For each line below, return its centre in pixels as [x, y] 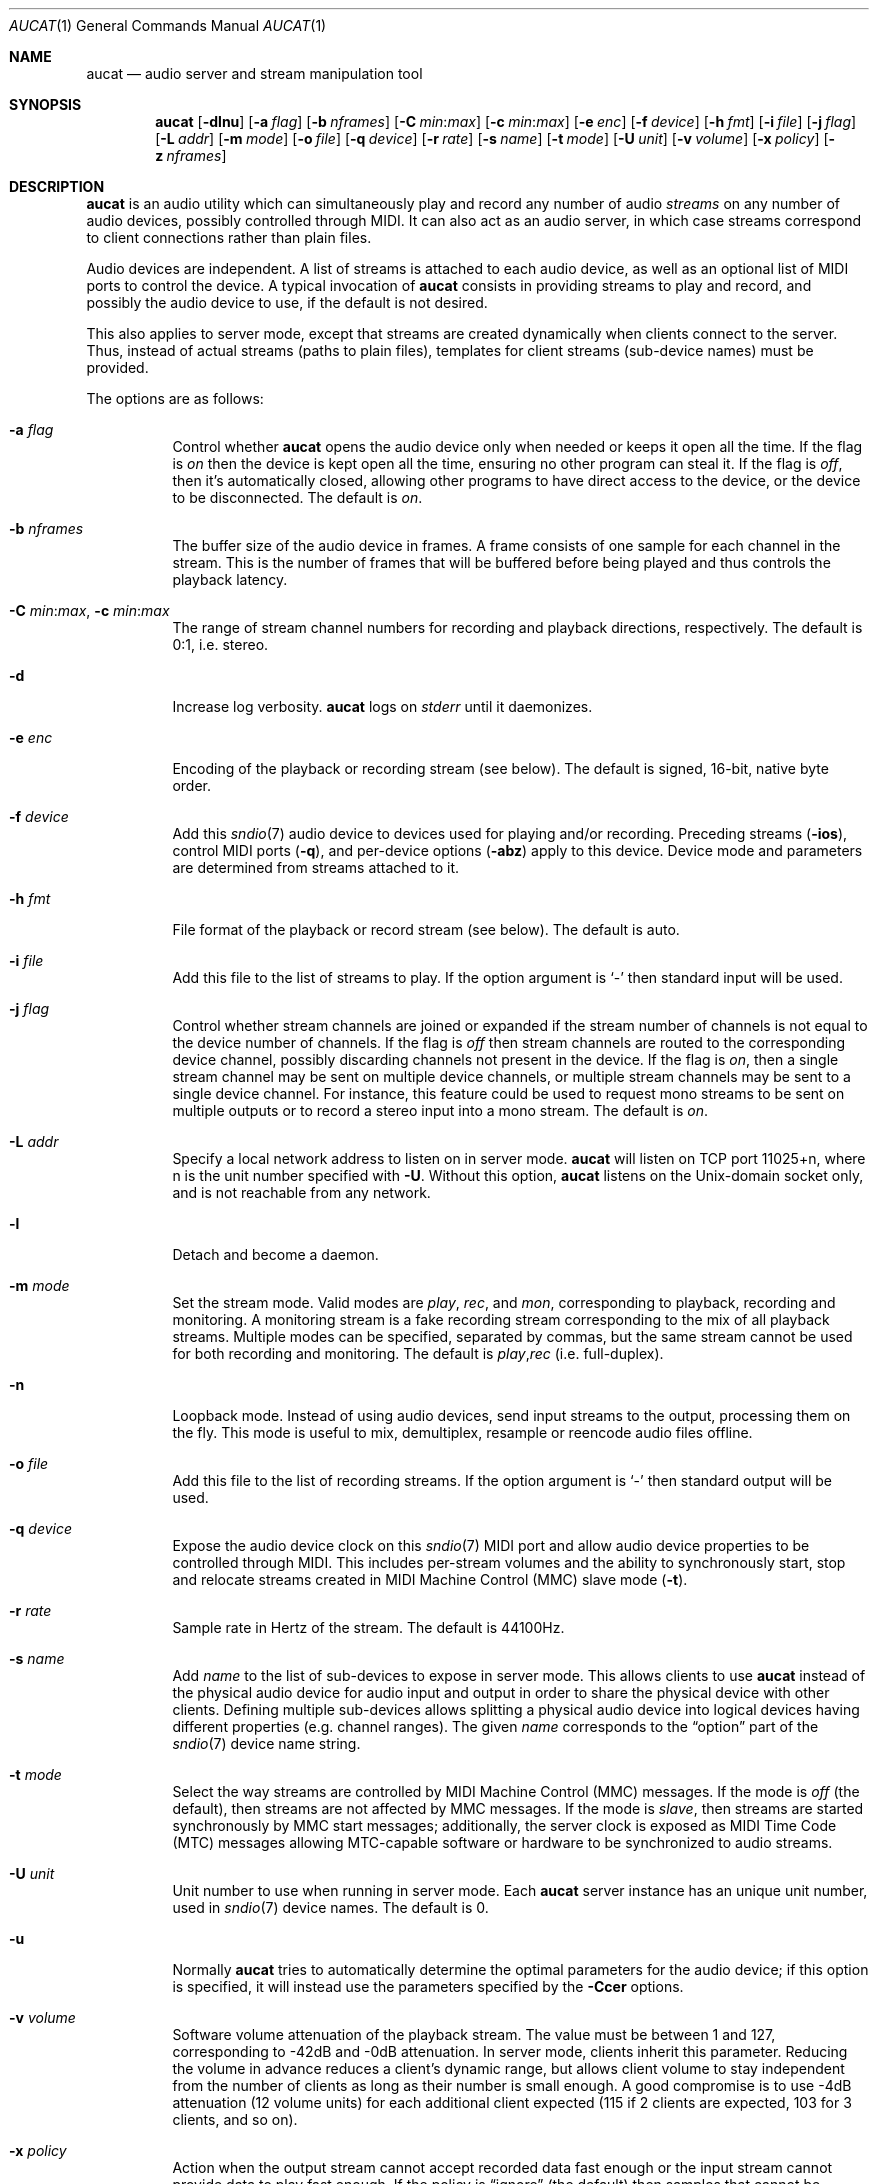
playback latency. [230, 579]
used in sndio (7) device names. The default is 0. [330, 1907]
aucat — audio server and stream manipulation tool [254, 73]
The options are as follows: [175, 398]
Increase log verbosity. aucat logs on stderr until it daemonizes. [382, 706]
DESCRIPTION [57, 186]
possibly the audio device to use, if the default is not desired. [287, 302]
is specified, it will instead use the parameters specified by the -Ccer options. [428, 1986]
